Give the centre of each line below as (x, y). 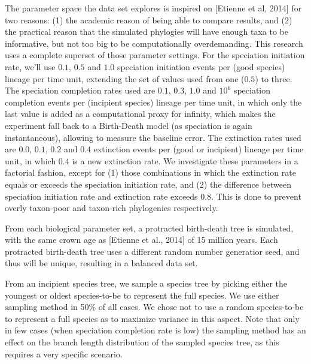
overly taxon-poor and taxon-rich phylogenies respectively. (112, 208)
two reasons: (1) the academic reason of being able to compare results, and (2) (149, 19)
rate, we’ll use (30, 66)
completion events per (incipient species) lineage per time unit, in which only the (153, 102)
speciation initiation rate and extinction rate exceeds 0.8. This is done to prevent (153, 196)
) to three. (274, 78)
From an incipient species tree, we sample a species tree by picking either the (146, 283)
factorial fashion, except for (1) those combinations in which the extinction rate (150, 172)
